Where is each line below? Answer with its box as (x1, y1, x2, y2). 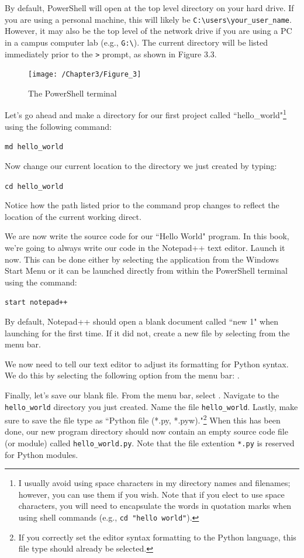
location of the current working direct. (5, 210, 141, 222)
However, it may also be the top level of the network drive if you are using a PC (5, 25, 292, 37)
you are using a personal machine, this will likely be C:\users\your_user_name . (5, 13, 292, 25)
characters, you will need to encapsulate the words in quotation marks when (18, 500, 292, 512)
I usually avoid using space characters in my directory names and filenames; (18, 477, 291, 489)
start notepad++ (5, 298, 68, 307)
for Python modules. (5, 448, 78, 460)
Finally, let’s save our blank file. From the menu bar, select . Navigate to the (5, 388, 279, 401)
